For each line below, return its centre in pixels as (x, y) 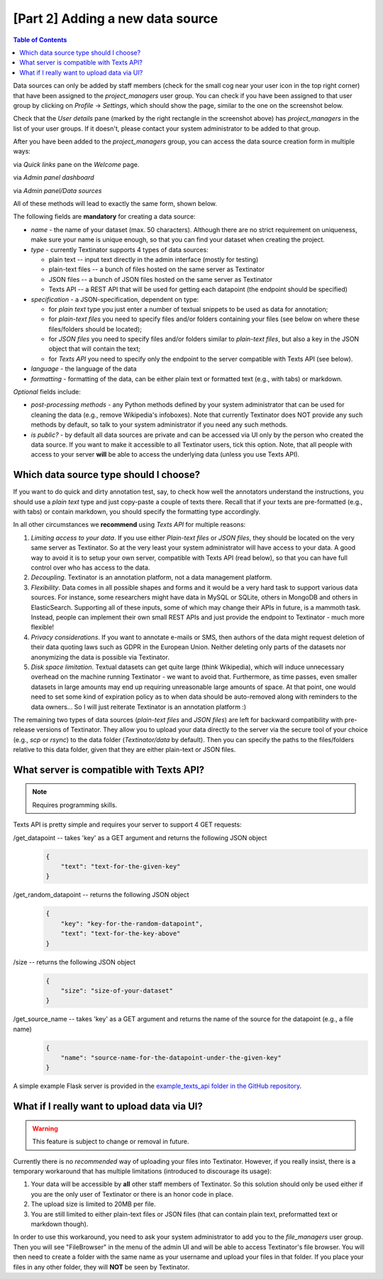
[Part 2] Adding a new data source (116, 18)
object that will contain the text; (95, 349)
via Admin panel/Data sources (57, 190)
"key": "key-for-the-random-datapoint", (132, 924)
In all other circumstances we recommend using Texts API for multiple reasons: (129, 525)
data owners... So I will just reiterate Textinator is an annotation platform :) (139, 707)
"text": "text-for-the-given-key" (121, 867)
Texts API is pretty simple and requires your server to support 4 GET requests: (127, 824)
